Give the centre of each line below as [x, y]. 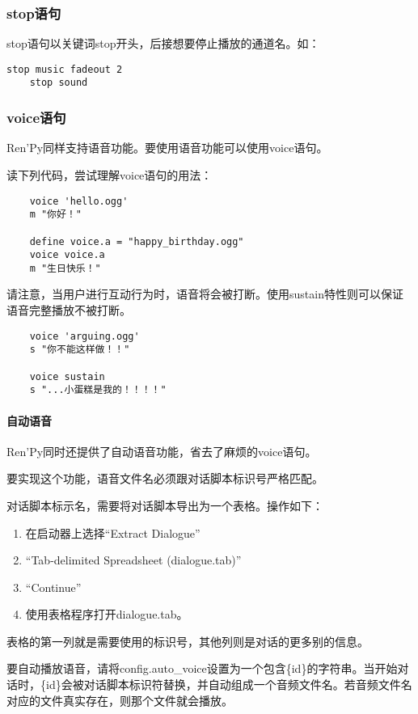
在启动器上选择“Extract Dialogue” [113, 532]
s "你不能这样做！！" [80, 350]
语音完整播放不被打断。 [69, 310]
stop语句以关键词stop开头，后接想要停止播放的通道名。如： [163, 43]
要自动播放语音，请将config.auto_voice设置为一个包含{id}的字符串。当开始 [202, 668]
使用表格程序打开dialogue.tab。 [107, 614]
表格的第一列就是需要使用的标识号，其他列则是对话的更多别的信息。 [188, 641]
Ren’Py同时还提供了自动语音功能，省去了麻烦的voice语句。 [162, 451]
